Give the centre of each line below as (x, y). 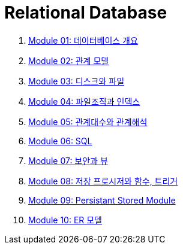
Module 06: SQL (60, 141)
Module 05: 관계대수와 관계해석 (88, 122)
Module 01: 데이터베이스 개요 (83, 40)
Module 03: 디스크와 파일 (76, 81)
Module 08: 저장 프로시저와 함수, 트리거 (103, 181)
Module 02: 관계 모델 (69, 60)
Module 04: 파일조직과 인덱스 (84, 101)
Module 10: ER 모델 (65, 220)
